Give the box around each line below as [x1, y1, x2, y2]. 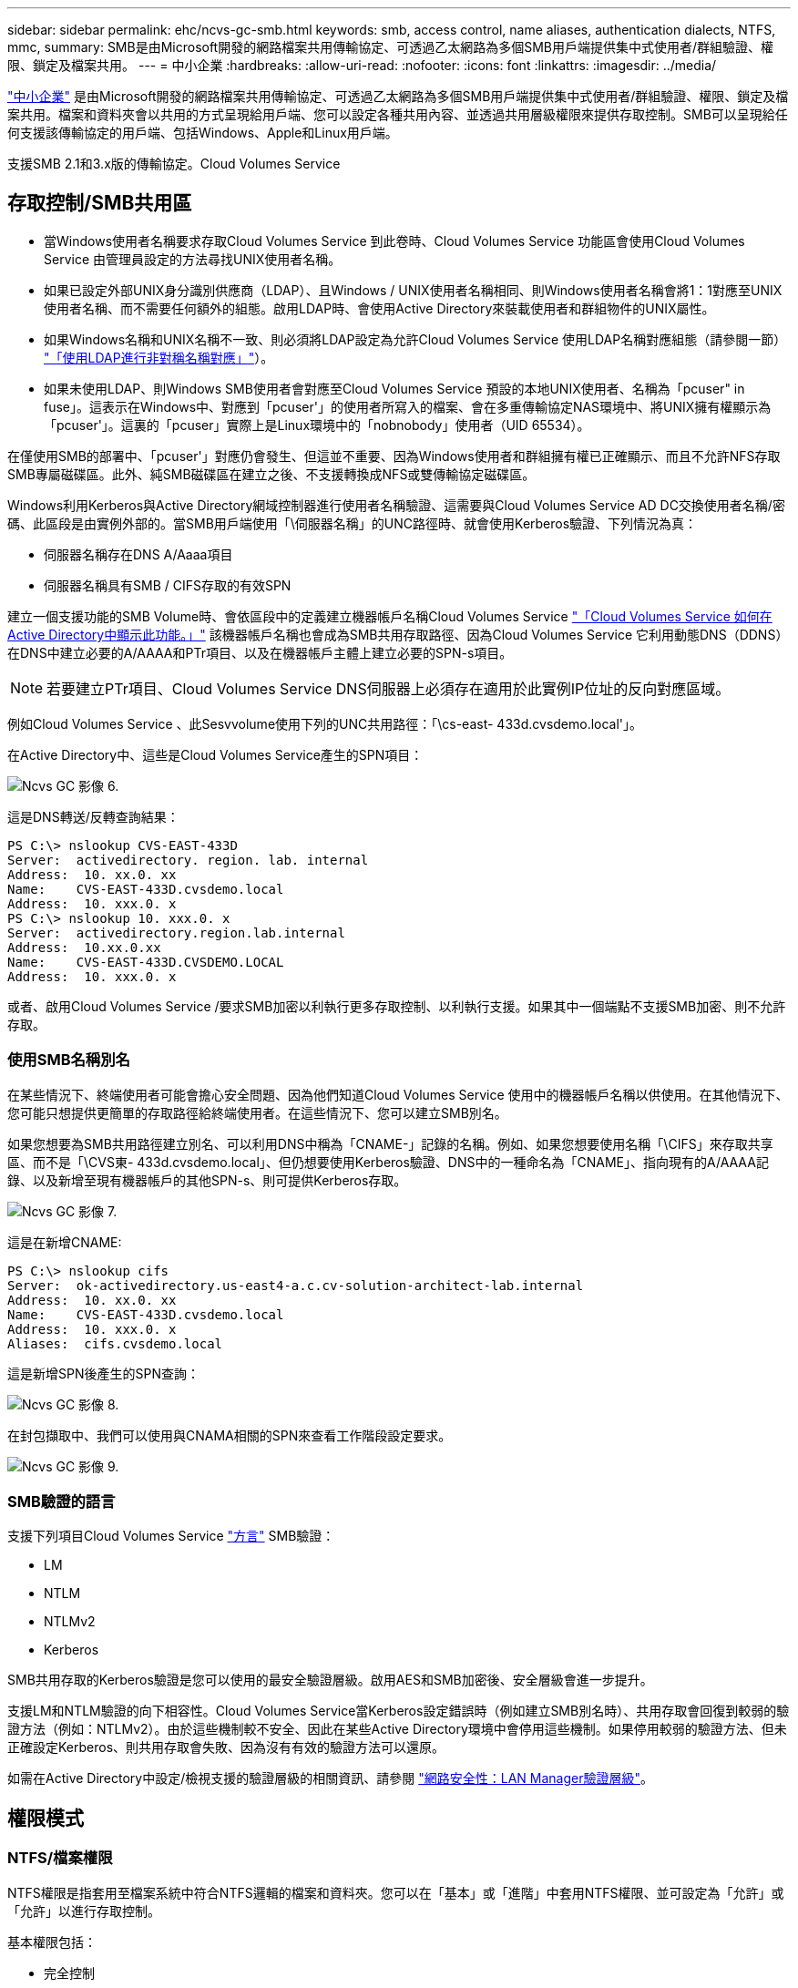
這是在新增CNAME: [7, 1234, 122, 1250]
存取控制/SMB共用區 [7, 191, 192, 215]
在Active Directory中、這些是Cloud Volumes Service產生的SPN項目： [7, 746, 424, 763]
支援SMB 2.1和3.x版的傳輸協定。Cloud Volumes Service [7, 156, 341, 171]
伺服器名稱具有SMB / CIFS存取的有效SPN [44, 577, 292, 593]
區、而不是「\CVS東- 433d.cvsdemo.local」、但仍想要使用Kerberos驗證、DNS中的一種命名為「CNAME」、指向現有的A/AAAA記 [7, 1153, 769, 1170]
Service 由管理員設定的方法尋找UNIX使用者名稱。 [44, 251, 342, 267]
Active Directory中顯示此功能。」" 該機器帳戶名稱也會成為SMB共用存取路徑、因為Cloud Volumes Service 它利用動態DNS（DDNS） [7, 626, 789, 642]
